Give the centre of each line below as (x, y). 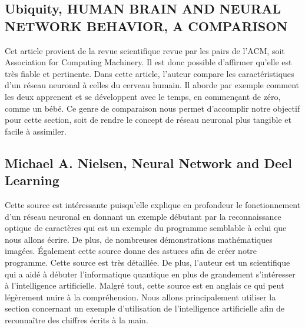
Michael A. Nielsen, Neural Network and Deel (148, 163)
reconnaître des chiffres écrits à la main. (77, 319)
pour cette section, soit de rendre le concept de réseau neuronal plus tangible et (148, 120)
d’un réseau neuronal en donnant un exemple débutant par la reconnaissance (143, 216)
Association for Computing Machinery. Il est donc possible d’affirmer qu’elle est (148, 62)
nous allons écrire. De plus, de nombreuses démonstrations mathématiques (139, 239)
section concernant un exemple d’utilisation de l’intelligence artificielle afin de (145, 308)
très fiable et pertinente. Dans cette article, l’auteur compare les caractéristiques (150, 73)
